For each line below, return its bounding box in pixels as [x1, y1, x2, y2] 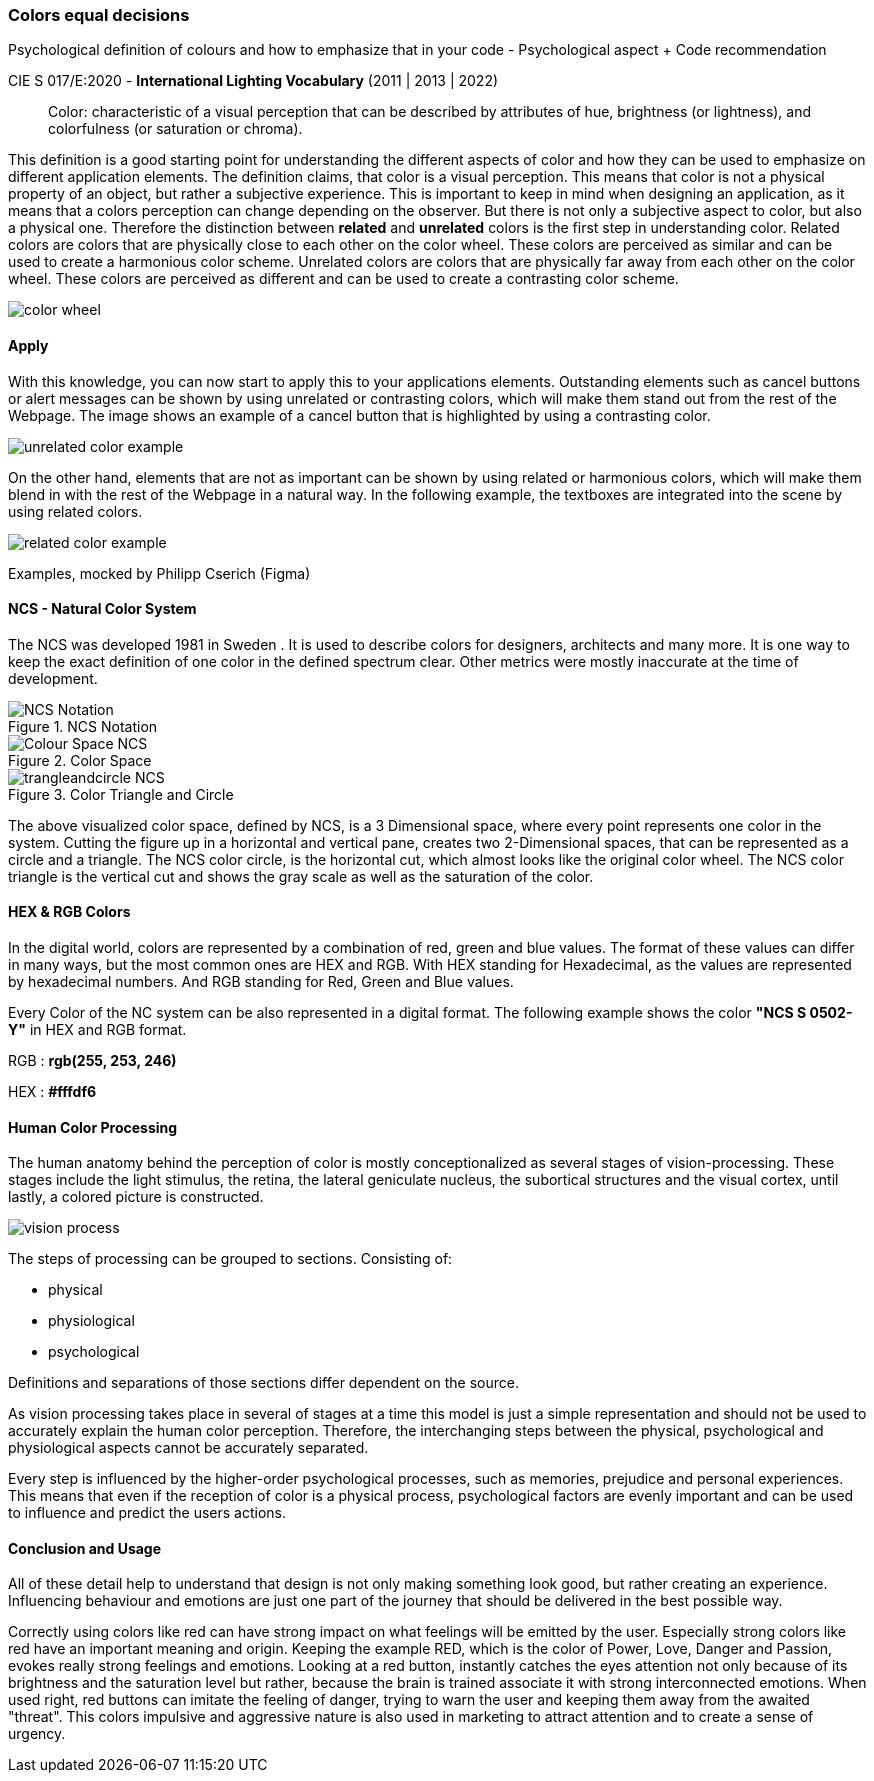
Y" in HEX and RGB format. [8, 1021, 187, 1039]
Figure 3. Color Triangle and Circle [8, 785, 234, 803]
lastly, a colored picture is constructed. [8, 1188, 264, 1206]
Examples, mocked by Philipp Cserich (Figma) [8, 564, 311, 582]
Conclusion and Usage [8, 1539, 162, 1557]
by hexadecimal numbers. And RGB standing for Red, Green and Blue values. [8, 973, 514, 991]
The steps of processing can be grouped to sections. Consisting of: [8, 1250, 453, 1268]
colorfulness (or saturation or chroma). [48, 120, 303, 138]
